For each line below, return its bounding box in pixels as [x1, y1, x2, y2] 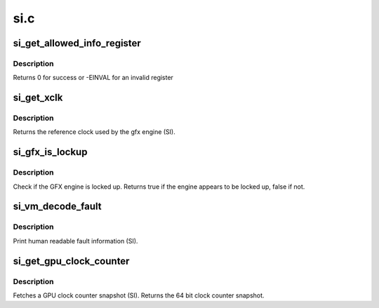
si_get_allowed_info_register [13, 37, 142, 49]
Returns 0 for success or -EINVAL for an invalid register [13, 74, 173, 82]
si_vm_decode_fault [13, 201, 102, 213]
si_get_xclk [13, 92, 63, 104]
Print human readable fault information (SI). [13, 236, 138, 245]
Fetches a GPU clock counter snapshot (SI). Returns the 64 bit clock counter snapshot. [13, 291, 265, 300]
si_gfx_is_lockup [13, 146, 88, 158]
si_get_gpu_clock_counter [13, 255, 130, 267]
